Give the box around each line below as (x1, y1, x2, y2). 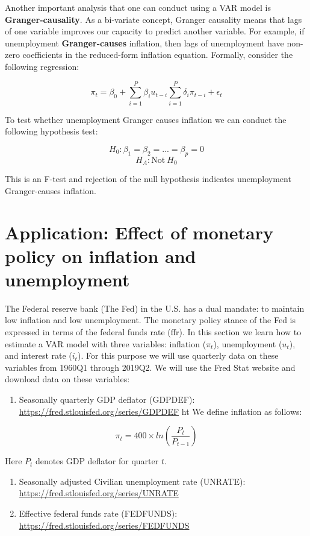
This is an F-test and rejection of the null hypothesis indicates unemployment (5, 172, 291, 185)
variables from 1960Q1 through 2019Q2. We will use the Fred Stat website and (5, 361, 296, 373)
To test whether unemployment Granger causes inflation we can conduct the (5, 113, 287, 125)
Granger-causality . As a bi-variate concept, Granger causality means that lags (5, 13, 302, 25)
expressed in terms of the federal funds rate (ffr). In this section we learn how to (5, 326, 302, 338)
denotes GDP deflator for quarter (36, 455, 159, 467)
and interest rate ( (5, 349, 72, 362)
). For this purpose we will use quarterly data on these (77, 349, 279, 362)
